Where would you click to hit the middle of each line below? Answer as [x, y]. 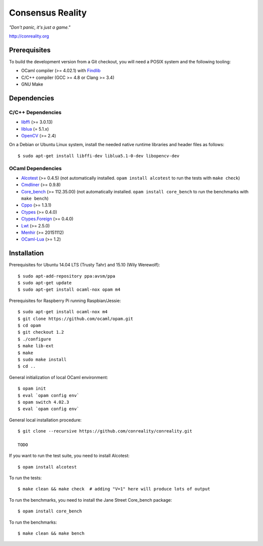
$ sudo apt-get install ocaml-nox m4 [63, 312]
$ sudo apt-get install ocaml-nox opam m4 [69, 290]
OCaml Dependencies [35, 168]
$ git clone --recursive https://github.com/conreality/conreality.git [105, 431]
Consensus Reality [48, 13]
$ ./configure [34, 339]
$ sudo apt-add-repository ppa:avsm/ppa [66, 276]
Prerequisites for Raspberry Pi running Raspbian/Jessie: [65, 301]
